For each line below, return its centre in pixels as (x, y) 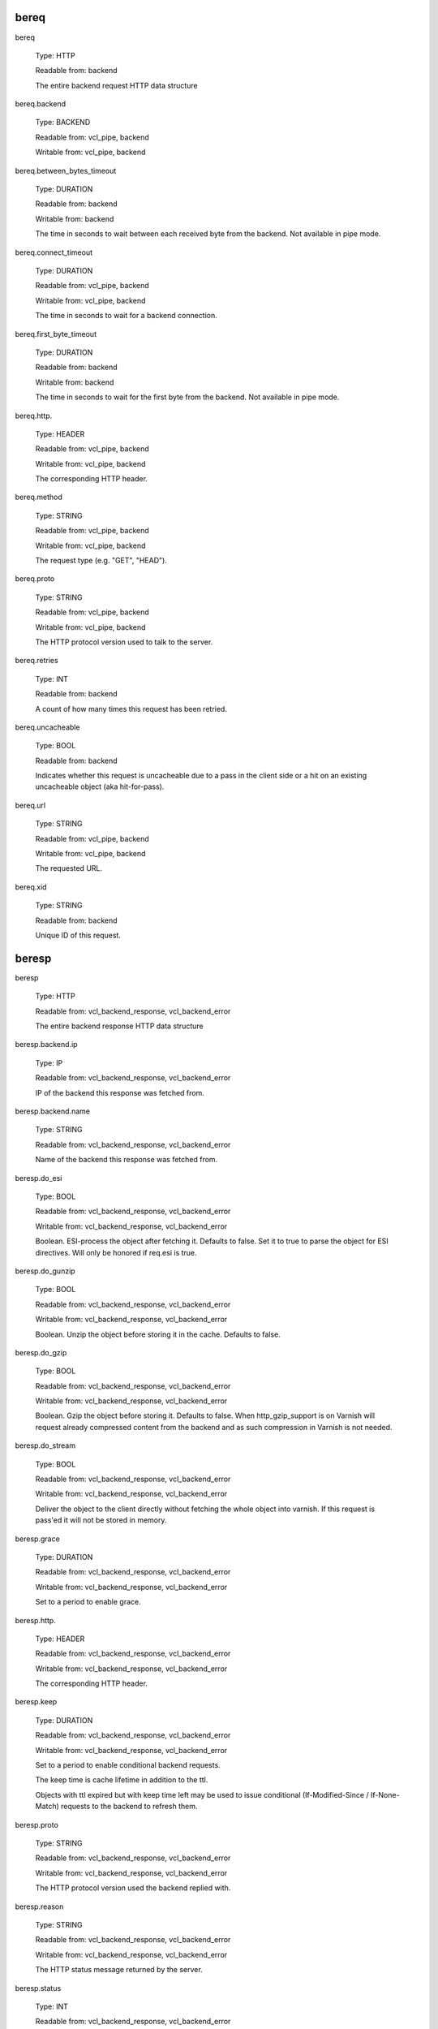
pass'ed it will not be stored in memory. (101, 1520)
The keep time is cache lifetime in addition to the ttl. (122, 1780)
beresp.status (38, 1988)
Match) (47, 1807)
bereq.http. (34, 416)
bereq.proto (35, 579)
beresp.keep (36, 1702)
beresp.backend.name (53, 1111)
